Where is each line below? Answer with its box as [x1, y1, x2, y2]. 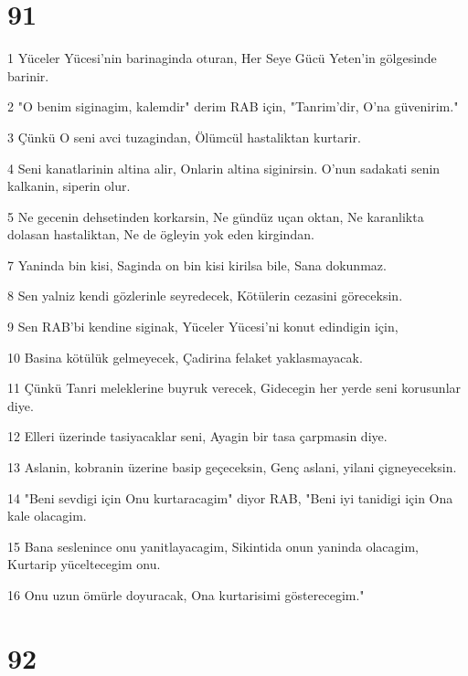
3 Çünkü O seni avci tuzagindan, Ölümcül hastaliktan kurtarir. [7, 127, 361, 146]
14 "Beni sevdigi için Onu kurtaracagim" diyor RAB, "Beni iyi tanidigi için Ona [7, 488, 453, 507]
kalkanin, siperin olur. [7, 176, 131, 195]
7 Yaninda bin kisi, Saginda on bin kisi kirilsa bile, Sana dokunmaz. [7, 255, 387, 274]
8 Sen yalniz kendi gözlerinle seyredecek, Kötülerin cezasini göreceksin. [7, 286, 403, 305]
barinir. [7, 66, 49, 85]
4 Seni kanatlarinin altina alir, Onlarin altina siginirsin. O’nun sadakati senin [7, 158, 441, 177]
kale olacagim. [7, 506, 87, 525]
